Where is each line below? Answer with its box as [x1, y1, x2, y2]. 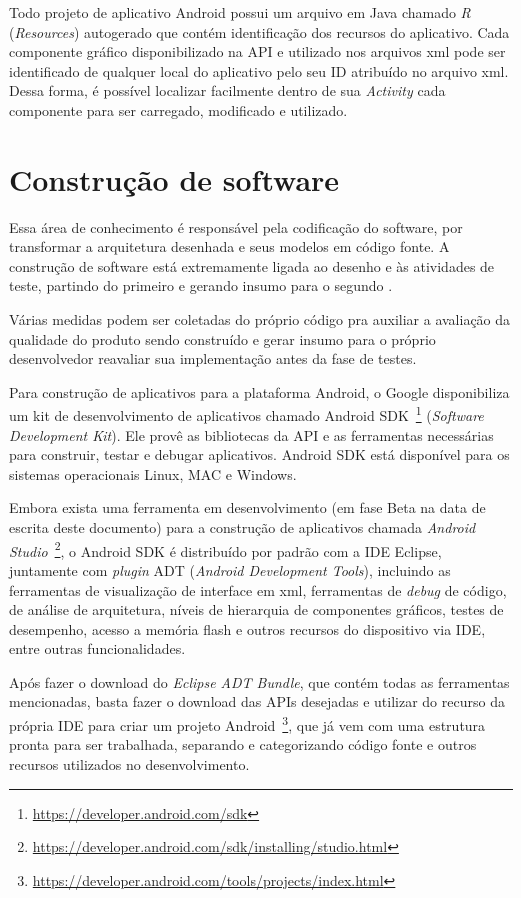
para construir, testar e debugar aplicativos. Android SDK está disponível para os [9, 444, 510, 465]
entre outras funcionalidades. [9, 638, 186, 659]
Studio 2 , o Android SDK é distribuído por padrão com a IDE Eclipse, [9, 537, 442, 561]
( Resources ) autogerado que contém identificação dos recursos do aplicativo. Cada [9, 21, 510, 42]
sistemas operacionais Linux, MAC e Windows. [9, 463, 297, 484]
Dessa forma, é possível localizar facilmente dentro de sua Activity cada [9, 80, 446, 101]
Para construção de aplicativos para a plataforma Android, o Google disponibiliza [9, 381, 510, 402]
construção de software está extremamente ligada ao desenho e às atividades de [9, 255, 495, 276]
